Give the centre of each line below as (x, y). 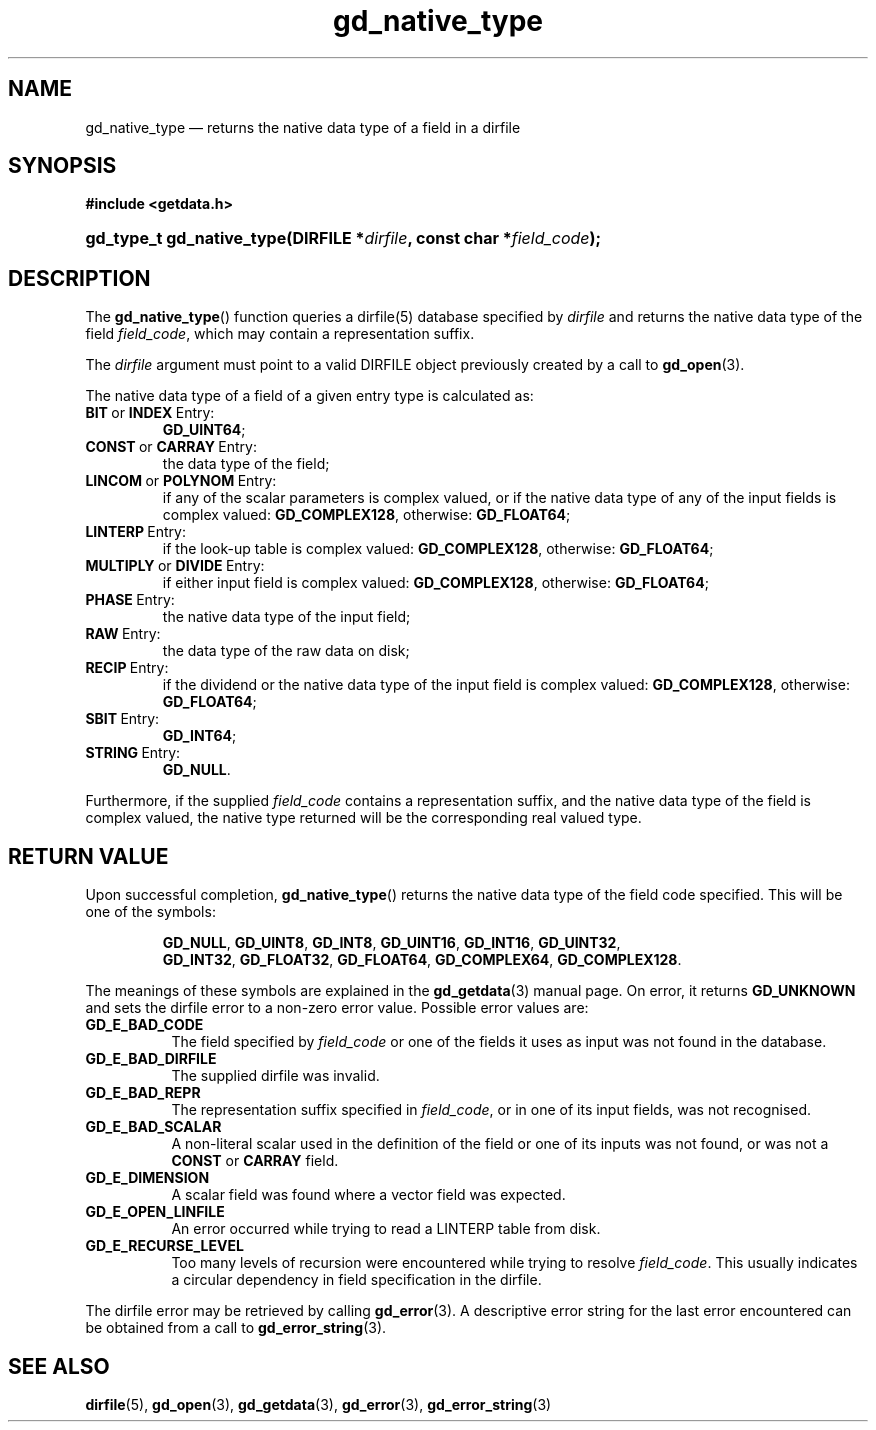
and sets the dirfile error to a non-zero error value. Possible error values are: (337, 1008)
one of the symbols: (150, 912)
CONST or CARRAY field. (255, 1161)
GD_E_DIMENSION (147, 1178)
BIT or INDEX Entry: (150, 413)
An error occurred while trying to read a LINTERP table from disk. (386, 1229)
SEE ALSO (59, 1366)
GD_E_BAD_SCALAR (153, 1127)
